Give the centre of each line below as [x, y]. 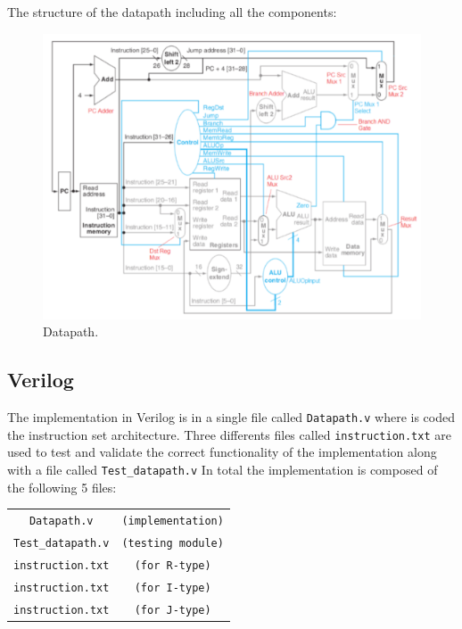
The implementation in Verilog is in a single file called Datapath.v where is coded [231, 416]
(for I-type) [173, 588]
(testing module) [173, 543]
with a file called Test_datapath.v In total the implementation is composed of [223, 469]
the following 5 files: [62, 487]
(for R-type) [173, 565]
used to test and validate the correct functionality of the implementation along [222, 452]
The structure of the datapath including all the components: [172, 12]
